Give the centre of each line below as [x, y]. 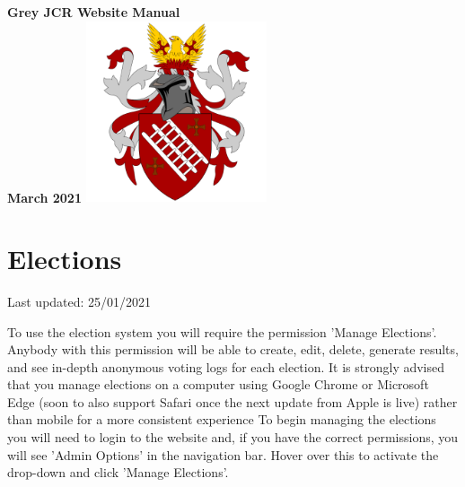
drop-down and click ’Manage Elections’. [118, 472]
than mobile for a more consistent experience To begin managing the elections [222, 419]
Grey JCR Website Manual [94, 12]
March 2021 [44, 197]
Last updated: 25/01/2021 [79, 301]
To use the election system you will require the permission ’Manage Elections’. [222, 331]
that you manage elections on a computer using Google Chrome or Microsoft [218, 384]
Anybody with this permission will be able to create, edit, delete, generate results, [233, 349]
